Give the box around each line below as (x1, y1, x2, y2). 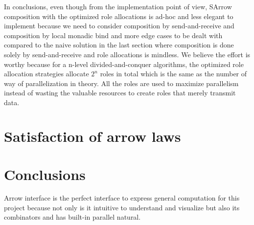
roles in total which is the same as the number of (100, 68, 247, 79)
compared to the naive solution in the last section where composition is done (4, 40, 234, 50)
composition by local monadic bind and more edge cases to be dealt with (4, 30, 223, 40)
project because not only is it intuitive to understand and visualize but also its (4, 202, 240, 212)
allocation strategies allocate (4, 68, 89, 79)
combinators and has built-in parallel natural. (4, 212, 141, 222)
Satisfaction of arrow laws (4, 126, 181, 146)
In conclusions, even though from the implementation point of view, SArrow (4, 1, 232, 11)
